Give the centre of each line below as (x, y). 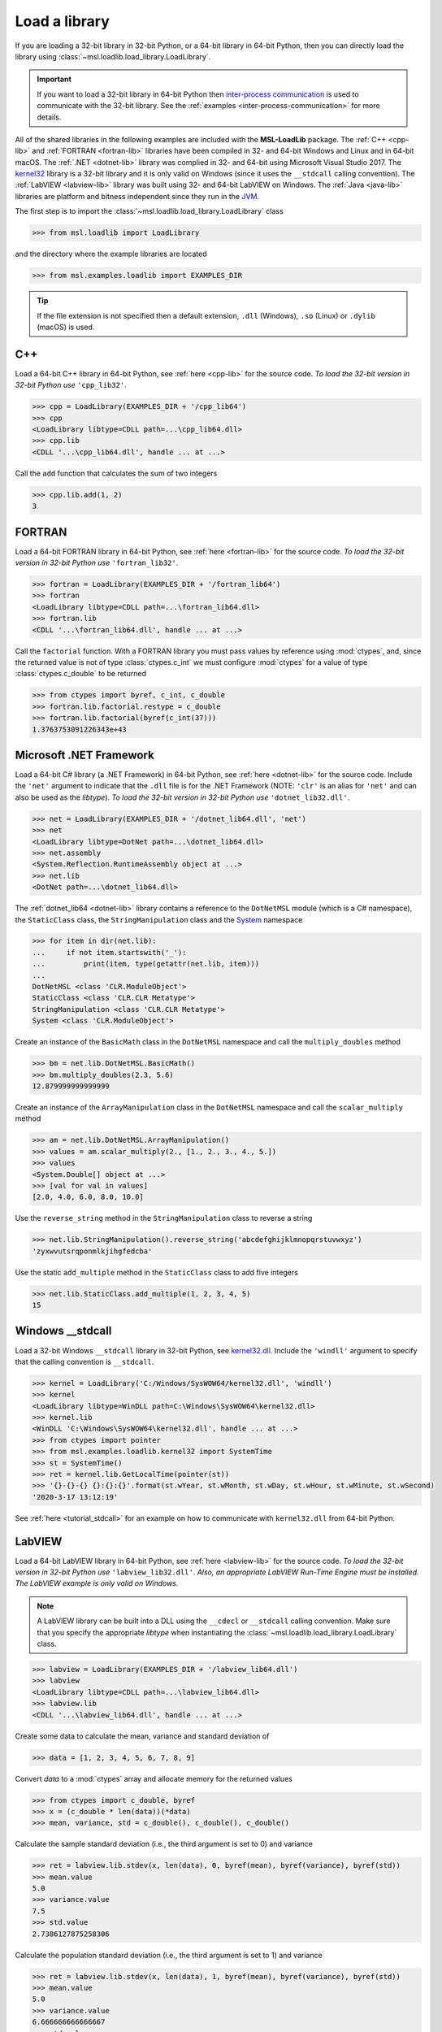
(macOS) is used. (66, 327)
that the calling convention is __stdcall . (84, 1361)
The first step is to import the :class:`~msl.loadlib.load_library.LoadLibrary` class (149, 211)
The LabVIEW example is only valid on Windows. (97, 1583)
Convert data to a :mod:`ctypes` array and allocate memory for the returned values (154, 1778)
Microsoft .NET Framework (84, 755)
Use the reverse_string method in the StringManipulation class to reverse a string (164, 1218)
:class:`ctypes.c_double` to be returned (80, 674)
